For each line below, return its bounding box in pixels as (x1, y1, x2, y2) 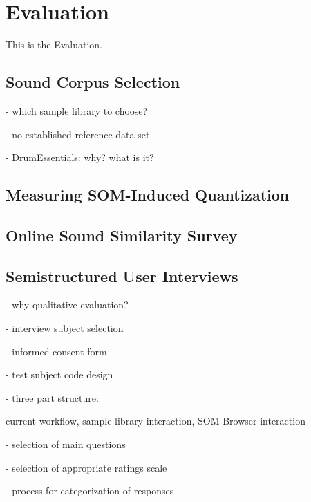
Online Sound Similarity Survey (6, 224, 238, 245)
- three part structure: (6, 390, 99, 405)
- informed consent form (6, 344, 107, 358)
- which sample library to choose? (6, 103, 148, 118)
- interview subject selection (6, 321, 124, 335)
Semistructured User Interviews (6, 265, 238, 286)
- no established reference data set (6, 127, 150, 141)
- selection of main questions (6, 437, 126, 452)
